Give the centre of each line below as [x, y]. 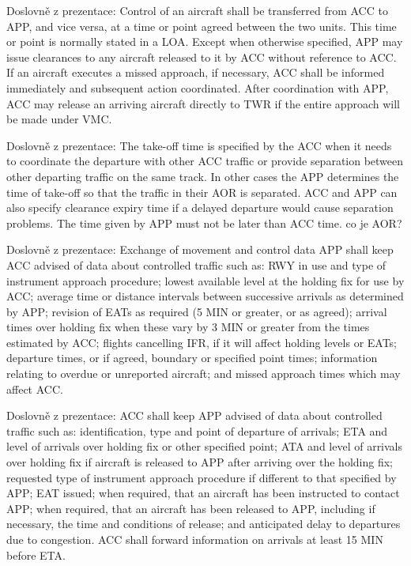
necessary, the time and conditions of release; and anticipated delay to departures [204, 524]
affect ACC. [35, 389]
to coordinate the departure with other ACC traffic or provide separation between [205, 161]
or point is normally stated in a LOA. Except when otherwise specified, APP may [205, 42]
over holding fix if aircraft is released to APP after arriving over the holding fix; [200, 462]
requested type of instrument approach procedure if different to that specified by [202, 477]
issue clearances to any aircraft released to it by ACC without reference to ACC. [202, 57]
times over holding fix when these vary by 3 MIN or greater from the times [188, 327]
